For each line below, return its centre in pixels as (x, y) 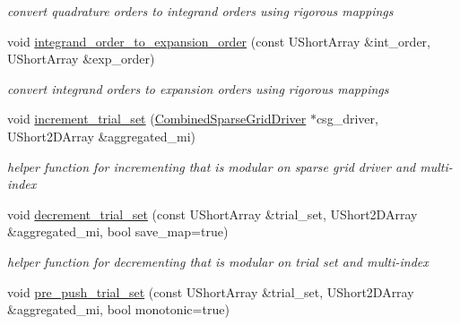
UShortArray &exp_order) (81, 59)
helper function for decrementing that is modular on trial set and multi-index (218, 261)
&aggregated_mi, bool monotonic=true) (118, 309)
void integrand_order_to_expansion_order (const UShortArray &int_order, (219, 41)
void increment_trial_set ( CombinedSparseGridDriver (157, 119)
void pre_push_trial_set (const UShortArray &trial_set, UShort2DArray (211, 291)
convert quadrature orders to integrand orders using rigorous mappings (200, 11)
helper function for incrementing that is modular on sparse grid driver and (212, 166)
